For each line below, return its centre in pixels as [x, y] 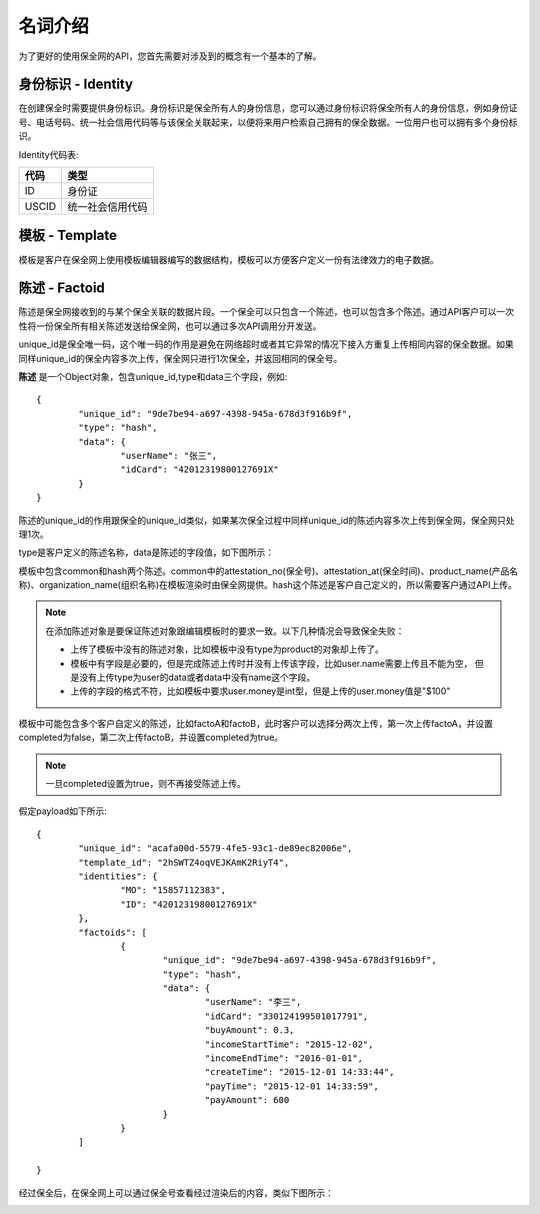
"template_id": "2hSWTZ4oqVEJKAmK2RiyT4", [184, 862]
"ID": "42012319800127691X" [189, 904]
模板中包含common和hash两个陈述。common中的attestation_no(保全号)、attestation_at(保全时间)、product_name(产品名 [268, 571]
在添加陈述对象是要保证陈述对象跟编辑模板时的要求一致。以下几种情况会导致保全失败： [225, 631]
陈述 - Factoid [61, 288]
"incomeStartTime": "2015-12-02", [289, 1044]
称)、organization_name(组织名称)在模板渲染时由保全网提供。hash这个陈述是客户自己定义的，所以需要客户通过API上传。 [267, 585]
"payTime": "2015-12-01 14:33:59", [291, 1086]
